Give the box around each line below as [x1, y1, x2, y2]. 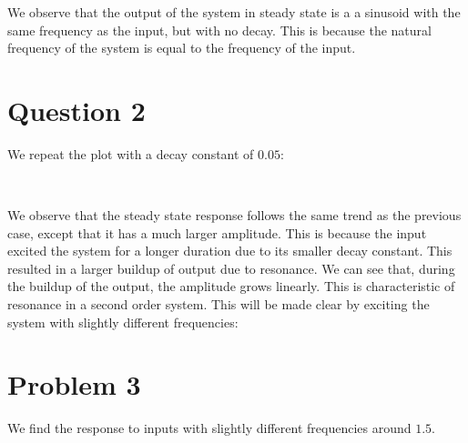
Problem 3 [7, 366, 141, 403]
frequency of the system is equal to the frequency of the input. [7, 38, 356, 57]
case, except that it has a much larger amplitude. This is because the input [7, 223, 427, 242]
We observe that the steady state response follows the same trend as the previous [7, 206, 462, 225]
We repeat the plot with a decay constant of [7, 144, 254, 163]
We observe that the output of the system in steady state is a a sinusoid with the [7, 3, 461, 21]
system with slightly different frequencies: [7, 312, 239, 331]
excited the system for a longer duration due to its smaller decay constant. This [7, 241, 453, 260]
